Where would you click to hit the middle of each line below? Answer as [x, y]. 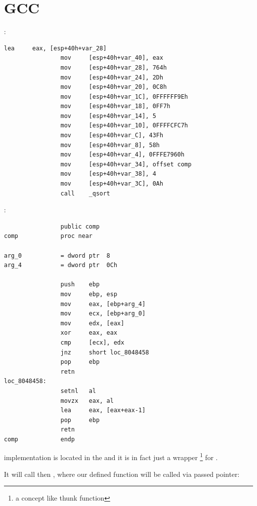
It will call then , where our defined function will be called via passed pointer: [122, 474]
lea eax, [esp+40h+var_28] [55, 48]
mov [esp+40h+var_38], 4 [108, 174]
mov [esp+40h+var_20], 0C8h [114, 87]
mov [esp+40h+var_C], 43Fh [112, 136]
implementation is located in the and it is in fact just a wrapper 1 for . [111, 457]
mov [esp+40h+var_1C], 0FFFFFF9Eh [124, 97]
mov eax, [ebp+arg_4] [103, 304]
